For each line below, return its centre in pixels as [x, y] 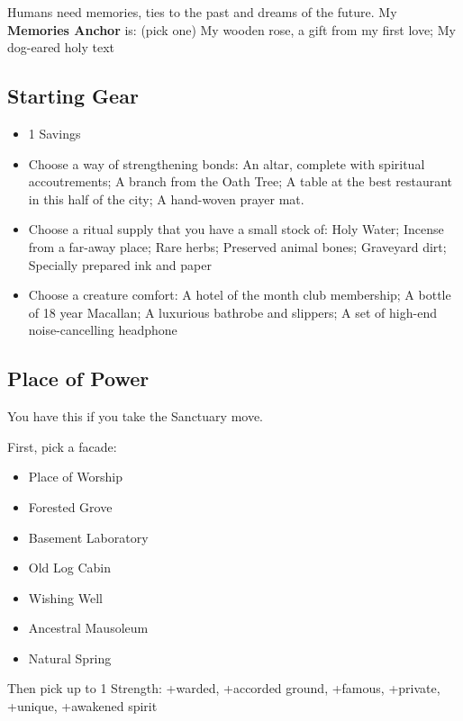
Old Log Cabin [70, 568]
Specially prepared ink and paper [120, 264]
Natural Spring [70, 658]
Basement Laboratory [88, 537]
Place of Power [78, 379]
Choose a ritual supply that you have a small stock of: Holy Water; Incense [236, 229]
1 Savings [54, 133]
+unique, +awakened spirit [82, 706]
